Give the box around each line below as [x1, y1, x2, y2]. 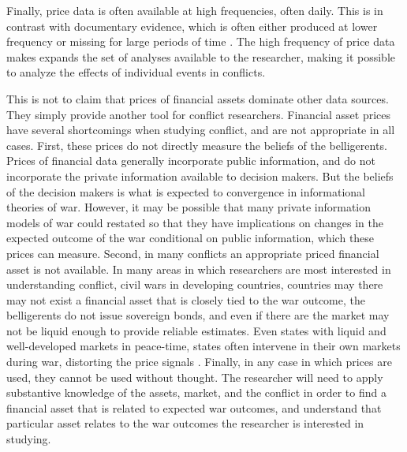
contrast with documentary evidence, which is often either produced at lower [6, 17, 378, 34]
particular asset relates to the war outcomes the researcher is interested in [6, 415, 364, 431]
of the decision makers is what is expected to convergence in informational [6, 183, 365, 200]
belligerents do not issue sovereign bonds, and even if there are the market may [6, 307, 390, 323]
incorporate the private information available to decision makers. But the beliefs [6, 167, 394, 184]
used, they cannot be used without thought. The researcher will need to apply [6, 368, 383, 385]
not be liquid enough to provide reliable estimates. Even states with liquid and [6, 322, 386, 338]
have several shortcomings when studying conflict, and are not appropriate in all [6, 121, 395, 138]
